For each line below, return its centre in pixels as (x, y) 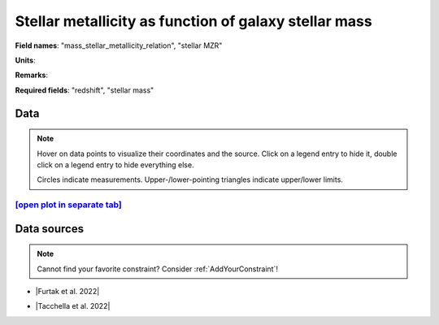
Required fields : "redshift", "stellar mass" (85, 90)
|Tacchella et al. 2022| (73, 306)
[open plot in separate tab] (68, 205)
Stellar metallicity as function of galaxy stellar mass (194, 21)
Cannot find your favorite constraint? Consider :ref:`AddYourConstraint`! (157, 269)
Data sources (50, 229)
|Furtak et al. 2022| (67, 292)
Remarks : (32, 75)
